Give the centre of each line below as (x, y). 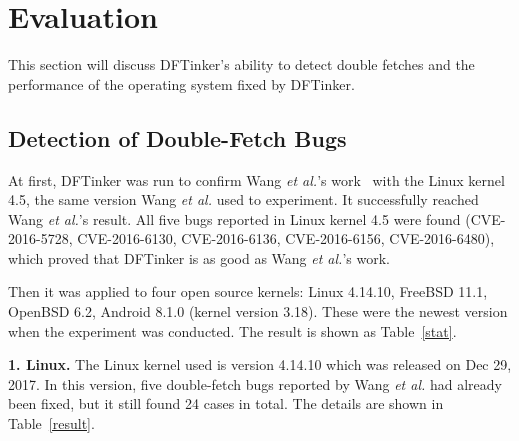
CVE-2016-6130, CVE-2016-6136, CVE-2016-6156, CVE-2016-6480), (286, 238)
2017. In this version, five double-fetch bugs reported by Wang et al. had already (255, 383)
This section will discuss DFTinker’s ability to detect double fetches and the (241, 64)
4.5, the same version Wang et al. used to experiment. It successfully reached (243, 199)
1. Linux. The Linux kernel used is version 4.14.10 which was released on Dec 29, (260, 364)
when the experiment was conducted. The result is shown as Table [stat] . (232, 330)
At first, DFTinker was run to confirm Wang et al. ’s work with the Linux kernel (256, 179)
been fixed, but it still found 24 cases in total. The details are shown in (226, 403)
